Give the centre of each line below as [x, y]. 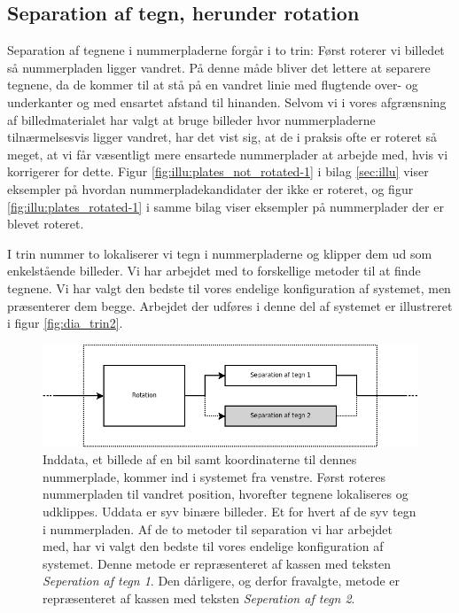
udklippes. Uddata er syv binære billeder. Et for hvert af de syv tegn [229, 511]
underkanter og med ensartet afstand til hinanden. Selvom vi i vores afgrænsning [227, 101]
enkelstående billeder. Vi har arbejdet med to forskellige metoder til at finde [214, 271]
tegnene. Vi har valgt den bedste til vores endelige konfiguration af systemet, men [229, 287]
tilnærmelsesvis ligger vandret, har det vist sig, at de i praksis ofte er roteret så [222, 137]
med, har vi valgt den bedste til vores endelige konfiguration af [213, 546]
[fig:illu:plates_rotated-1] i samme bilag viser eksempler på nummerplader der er [226, 206]
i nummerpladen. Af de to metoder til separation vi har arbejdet [218, 528]
